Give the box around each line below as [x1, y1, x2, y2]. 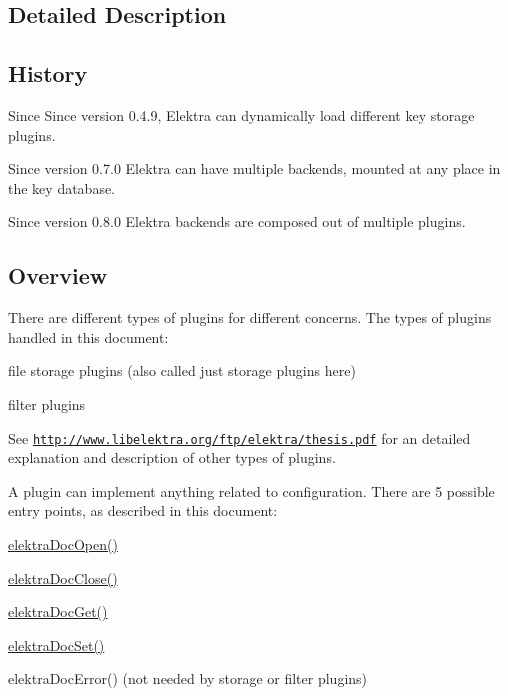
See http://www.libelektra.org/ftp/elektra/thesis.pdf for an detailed [8, 427, 471, 448]
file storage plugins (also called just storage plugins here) [8, 360, 356, 381]
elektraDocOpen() [8, 533, 118, 554]
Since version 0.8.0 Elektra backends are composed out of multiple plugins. [8, 211, 466, 232]
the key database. [8, 177, 116, 198]
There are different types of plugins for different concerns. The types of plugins [8, 307, 492, 328]
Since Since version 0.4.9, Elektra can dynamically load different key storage [8, 104, 475, 125]
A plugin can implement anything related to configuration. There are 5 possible [8, 480, 495, 501]
